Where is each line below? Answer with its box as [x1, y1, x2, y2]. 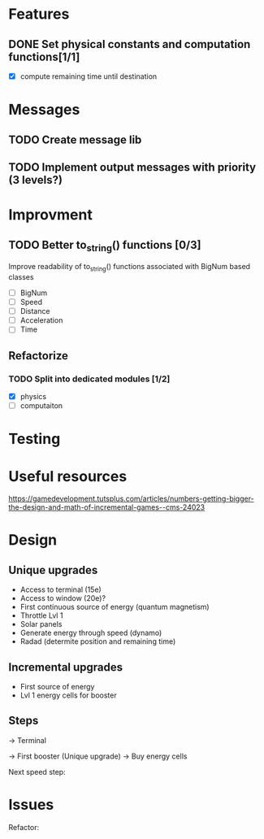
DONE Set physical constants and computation [8, 37, 251, 51]
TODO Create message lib [8, 133, 142, 146]
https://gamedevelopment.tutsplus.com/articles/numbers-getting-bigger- [8, 493, 254, 504]
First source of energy [19, 682, 95, 692]
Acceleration [19, 315, 63, 325]
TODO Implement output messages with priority [8, 160, 257, 175]
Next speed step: [8, 767, 67, 776]
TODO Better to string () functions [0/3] [8, 237, 201, 254]
